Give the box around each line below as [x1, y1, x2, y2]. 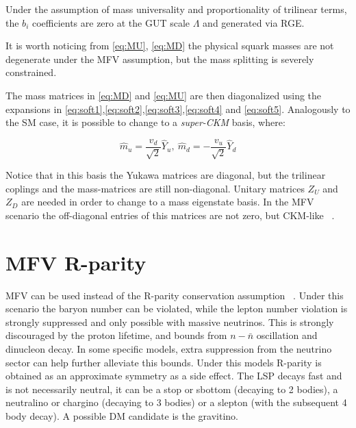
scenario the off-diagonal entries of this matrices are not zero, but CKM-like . [5, 207, 335, 222]
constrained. [5, 65, 57, 79]
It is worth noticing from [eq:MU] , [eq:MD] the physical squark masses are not [5, 38, 334, 53]
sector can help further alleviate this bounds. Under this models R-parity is [5, 355, 322, 369]
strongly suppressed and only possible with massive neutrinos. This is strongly [5, 314, 334, 329]
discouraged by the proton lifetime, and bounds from [5, 328, 227, 342]
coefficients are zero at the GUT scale [31, 15, 190, 29]
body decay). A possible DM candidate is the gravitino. [5, 409, 238, 423]
